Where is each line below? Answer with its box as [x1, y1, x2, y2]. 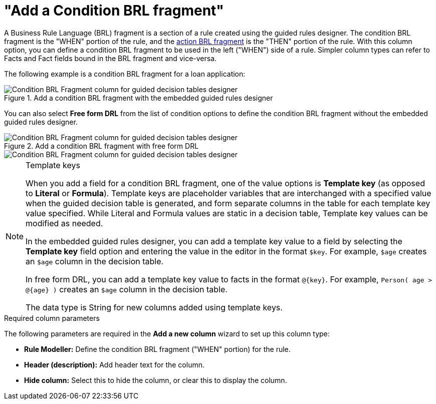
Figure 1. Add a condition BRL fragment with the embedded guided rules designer [4, 93, 273, 102]
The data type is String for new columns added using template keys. [26, 302, 283, 312]
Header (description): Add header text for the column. [24, 360, 204, 369]
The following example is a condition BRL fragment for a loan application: [4, 69, 246, 78]
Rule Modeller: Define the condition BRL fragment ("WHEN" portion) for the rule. [24, 344, 291, 353]
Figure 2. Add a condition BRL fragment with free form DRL [4, 141, 199, 150]
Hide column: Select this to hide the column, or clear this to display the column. [24, 375, 287, 384]
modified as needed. [26, 218, 103, 228]
